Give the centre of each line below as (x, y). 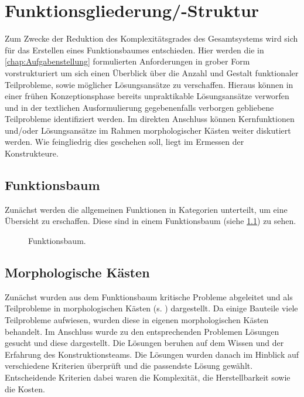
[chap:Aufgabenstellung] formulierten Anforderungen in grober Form (127, 61)
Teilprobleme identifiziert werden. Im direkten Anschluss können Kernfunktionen (150, 119)
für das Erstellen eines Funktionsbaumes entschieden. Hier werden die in (134, 50)
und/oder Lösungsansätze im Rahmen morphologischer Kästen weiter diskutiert (148, 130)
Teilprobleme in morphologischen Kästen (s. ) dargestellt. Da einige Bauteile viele (151, 308)
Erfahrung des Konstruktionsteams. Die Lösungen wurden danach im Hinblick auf (152, 354)
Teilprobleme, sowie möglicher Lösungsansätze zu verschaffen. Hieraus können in (149, 84)
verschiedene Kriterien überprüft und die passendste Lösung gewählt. (129, 366)
